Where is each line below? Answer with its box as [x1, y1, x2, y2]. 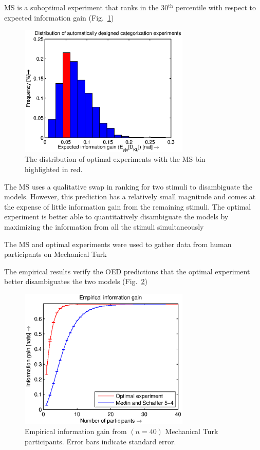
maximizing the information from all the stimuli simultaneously [4, 221, 204, 232]
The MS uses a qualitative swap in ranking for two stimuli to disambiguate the [4, 181, 253, 192]
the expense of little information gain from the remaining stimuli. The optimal [4, 201, 251, 212]
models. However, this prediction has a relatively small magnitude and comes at [4, 191, 256, 202]
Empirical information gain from [25, 426, 127, 437]
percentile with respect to [175, 2, 256, 12]
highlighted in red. [25, 164, 83, 175]
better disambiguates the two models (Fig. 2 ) [4, 276, 147, 287]
